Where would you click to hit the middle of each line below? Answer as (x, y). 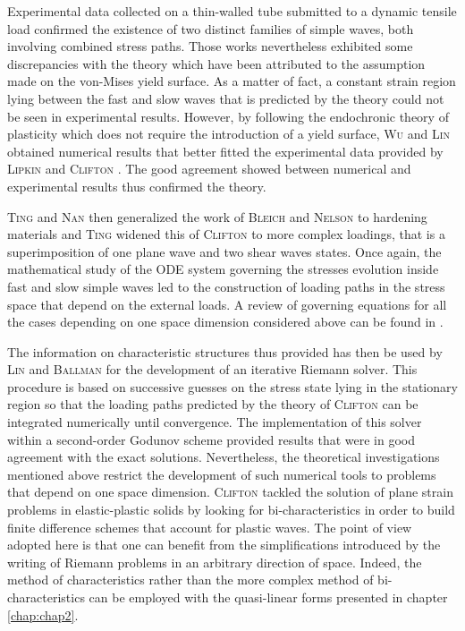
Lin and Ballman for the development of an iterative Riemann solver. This (212, 369)
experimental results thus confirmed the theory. (137, 186)
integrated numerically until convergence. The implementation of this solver (215, 422)
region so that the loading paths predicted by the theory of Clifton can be (213, 404)
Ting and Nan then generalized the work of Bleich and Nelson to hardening (217, 216)
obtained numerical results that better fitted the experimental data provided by (225, 151)
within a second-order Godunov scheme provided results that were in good (211, 439)
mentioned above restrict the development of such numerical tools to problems (222, 474)
